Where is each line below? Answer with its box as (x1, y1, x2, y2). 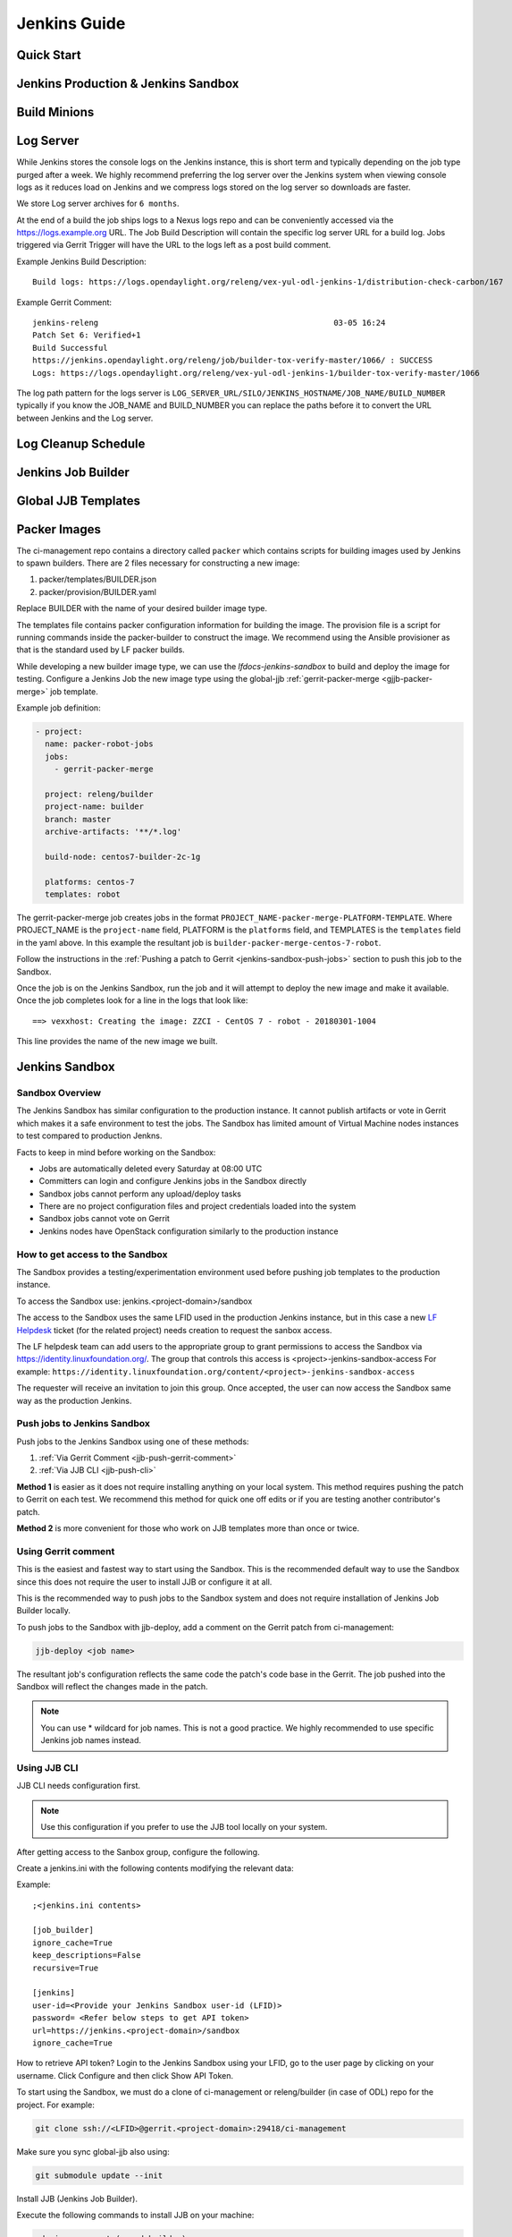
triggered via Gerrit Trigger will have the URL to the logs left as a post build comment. (16, 240, 332, 251)
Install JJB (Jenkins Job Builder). (16, 2193, 138, 2204)
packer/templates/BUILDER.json (38, 574, 156, 585)
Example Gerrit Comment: (16, 296, 112, 308)
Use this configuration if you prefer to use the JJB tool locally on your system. (40, 1822, 328, 1833)
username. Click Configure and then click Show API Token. (16, 2070, 234, 2080)
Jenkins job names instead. (40, 1735, 142, 1746)
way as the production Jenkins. (16, 1395, 132, 1406)
